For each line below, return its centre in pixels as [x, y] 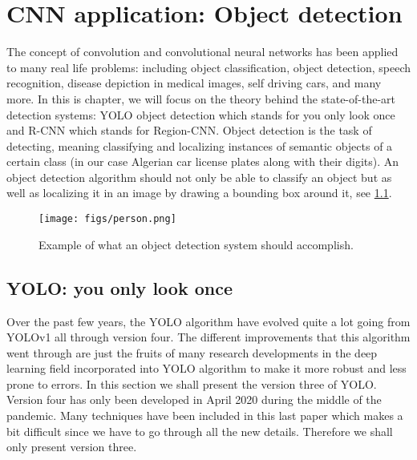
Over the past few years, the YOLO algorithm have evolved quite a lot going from [208, 321]
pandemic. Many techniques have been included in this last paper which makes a [205, 416]
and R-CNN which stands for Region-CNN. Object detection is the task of [189, 130]
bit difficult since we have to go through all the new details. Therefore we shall [200, 431]
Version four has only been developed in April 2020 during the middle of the [194, 399]
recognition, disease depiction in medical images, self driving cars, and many [194, 83]
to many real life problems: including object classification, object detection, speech [208, 67]
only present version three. [72, 447]
